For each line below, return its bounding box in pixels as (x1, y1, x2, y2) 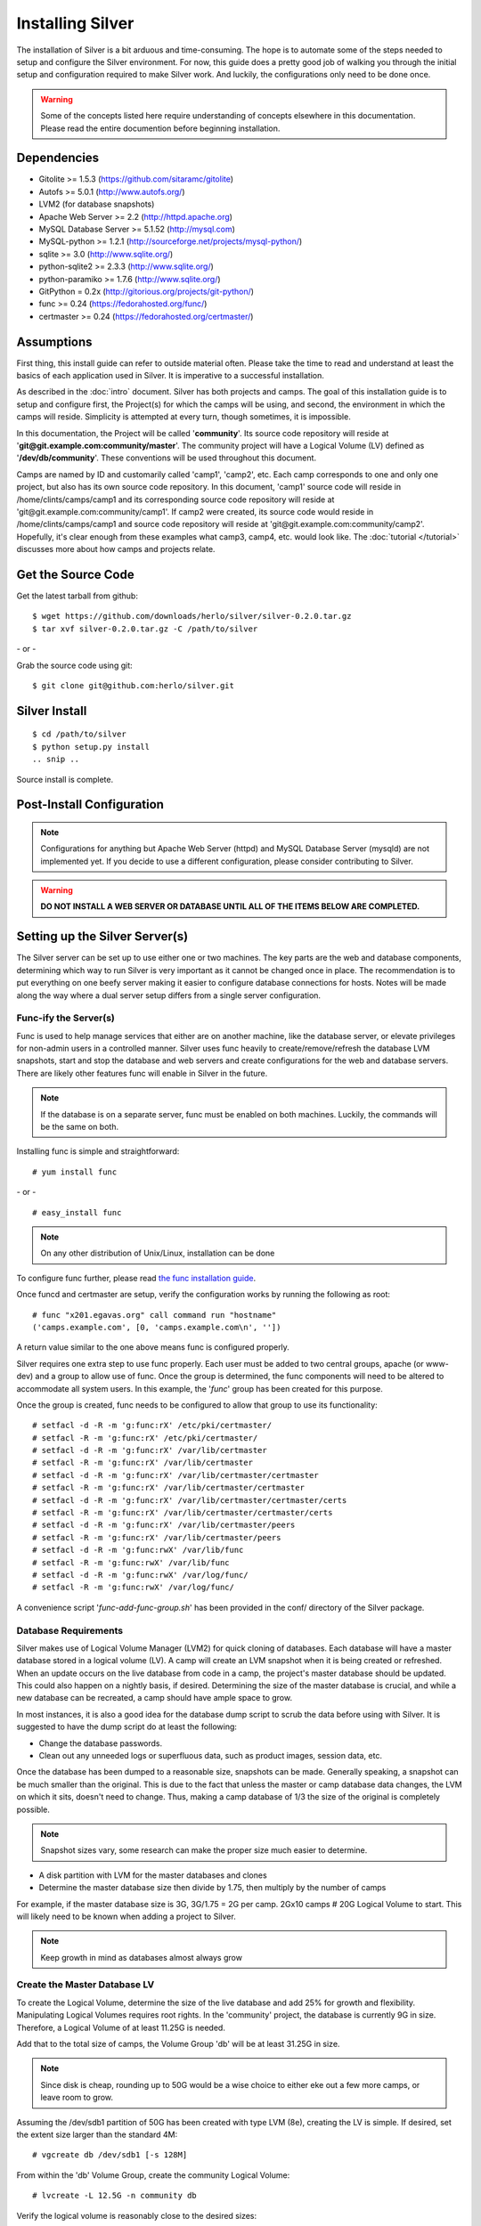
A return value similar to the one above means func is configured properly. (16, 1342, 289, 1353)
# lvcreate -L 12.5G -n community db (32, 2190, 198, 2201)
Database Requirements (16, 1624, 124, 1637)
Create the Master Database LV (16, 1978, 155, 1991)
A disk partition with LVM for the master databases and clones (38, 1870, 267, 1881)
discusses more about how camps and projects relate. (16, 544, 216, 555)
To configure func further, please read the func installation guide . (16, 1272, 257, 1283)
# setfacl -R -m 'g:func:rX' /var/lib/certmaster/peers (32, 1532, 281, 1542)
